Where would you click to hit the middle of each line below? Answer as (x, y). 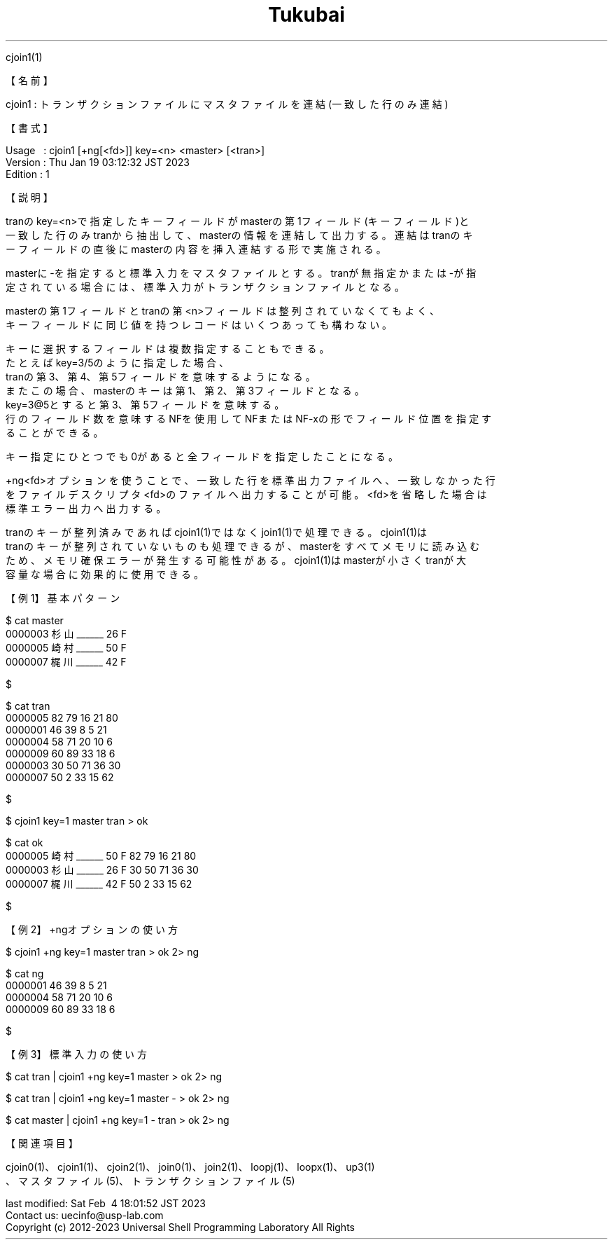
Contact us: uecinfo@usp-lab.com (85, 1215)
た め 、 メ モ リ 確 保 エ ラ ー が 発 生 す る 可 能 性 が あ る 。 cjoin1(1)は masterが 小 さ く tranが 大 (236, 560)
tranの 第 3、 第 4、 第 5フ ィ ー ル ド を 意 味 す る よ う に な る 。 (161, 376)
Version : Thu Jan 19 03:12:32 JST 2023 (98, 162)
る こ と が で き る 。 (55, 432)
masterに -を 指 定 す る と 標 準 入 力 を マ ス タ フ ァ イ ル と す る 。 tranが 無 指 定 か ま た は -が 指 (241, 273)
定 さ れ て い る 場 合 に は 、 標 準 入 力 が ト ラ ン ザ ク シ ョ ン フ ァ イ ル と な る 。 (205, 287)
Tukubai (306, 15)
